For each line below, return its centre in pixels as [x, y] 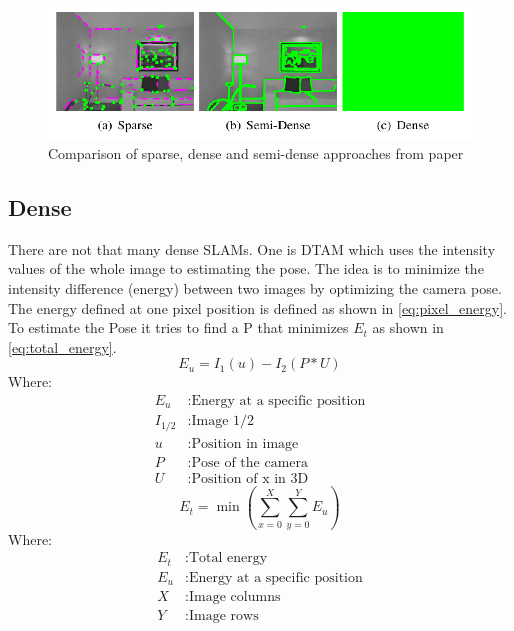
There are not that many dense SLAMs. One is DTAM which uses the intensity [252, 248]
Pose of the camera [250, 462]
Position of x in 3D [250, 479]
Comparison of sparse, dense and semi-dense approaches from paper [256, 153]
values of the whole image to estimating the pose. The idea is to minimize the [246, 268]
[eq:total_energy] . [62, 346]
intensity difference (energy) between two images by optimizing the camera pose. [255, 288]
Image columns [235, 597]
